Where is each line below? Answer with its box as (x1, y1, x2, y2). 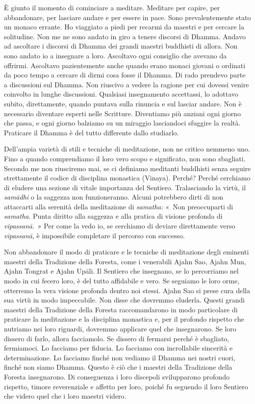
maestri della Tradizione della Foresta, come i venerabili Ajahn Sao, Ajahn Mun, (4, 256, 246, 266)
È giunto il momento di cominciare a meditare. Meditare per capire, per (4, 2, 220, 12)
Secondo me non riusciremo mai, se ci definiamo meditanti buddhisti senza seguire (4, 163, 251, 173)
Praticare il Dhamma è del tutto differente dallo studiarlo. (4, 127, 179, 137)
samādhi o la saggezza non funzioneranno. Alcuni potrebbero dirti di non (4, 192, 224, 202)
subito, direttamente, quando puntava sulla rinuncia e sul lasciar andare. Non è (4, 98, 242, 108)
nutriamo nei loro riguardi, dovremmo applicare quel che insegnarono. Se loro (4, 324, 236, 333)
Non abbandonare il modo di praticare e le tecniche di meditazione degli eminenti (4, 247, 249, 257)
